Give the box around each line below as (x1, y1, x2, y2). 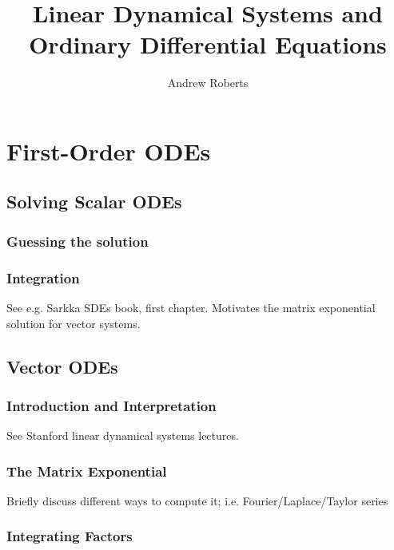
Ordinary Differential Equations (29, 28, 387, 61)
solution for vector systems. (6, 315, 141, 331)
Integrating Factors (6, 526, 133, 546)
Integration (6, 267, 80, 287)
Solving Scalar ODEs (6, 189, 182, 214)
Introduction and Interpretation (6, 395, 217, 415)
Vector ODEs (6, 354, 118, 378)
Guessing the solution (6, 231, 149, 251)
